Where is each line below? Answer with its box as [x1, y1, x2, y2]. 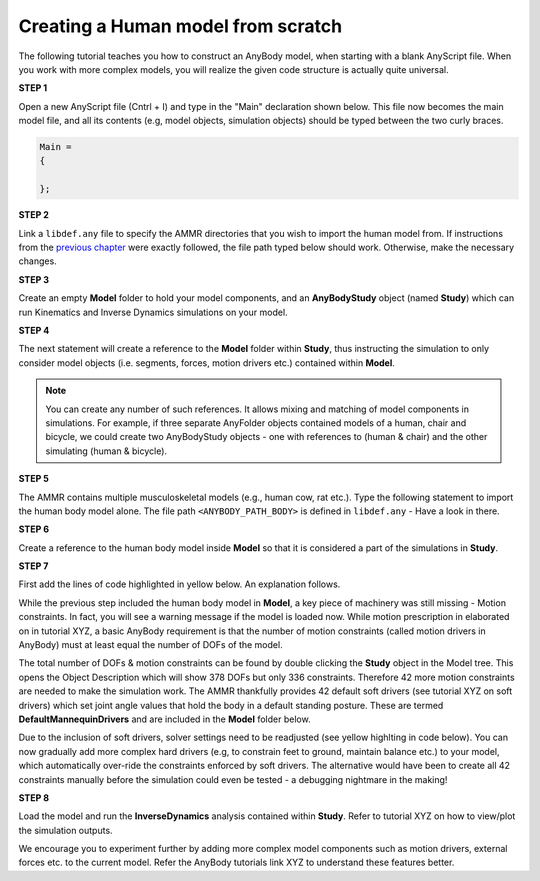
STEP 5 [18, 473, 50, 485]
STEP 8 [18, 791, 50, 804]
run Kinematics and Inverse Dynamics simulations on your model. [18, 306, 289, 318]
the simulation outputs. [18, 824, 114, 836]
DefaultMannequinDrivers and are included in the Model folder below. [18, 713, 311, 725]
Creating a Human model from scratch [18, 15, 343, 37]
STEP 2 [18, 209, 50, 221]
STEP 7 [18, 560, 49, 572]
